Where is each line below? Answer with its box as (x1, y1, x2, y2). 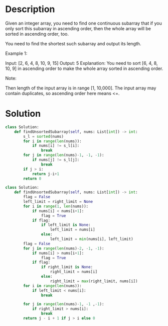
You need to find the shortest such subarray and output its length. (5, 40, 141, 46)
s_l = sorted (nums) (23, 134, 64, 139)
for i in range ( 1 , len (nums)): (23, 204, 89, 209)
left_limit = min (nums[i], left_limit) (50, 236, 134, 241)
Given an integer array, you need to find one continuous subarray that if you (5, 20, 162, 26)
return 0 (23, 176, 42, 181)
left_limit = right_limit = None (23, 199, 93, 204)
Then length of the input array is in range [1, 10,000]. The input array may (5, 85, 156, 91)
